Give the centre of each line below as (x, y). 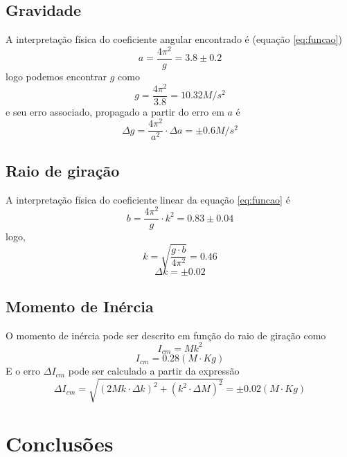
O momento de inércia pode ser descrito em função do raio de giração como (166, 335)
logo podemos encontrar (56, 76)
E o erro (23, 371)
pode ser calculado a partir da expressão (154, 371)
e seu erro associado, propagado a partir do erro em (115, 111)
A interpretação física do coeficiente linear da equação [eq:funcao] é (148, 199)
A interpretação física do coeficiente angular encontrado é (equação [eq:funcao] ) (174, 39)
